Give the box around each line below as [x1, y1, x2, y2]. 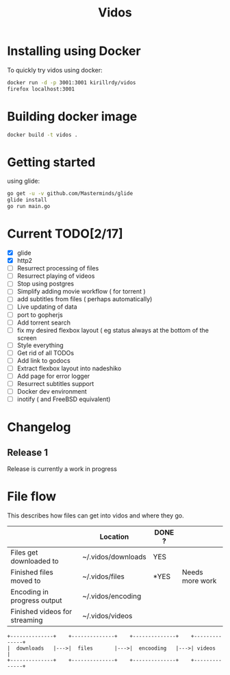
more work [181, 576, 217, 586]
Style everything [16, 341, 64, 349]
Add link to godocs [16, 356, 71, 364]
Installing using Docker [7, 43, 142, 59]
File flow [7, 489, 57, 505]
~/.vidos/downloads [81, 552, 147, 562]
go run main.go [7, 203, 51, 210]
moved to [10, 576, 41, 586]
